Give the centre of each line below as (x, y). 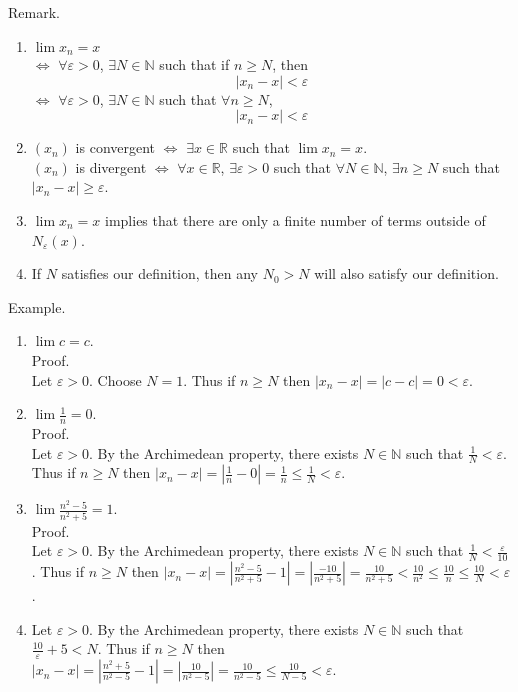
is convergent (115, 147)
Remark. (34, 12)
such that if (194, 64)
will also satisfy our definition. (406, 273)
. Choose (115, 379)
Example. (37, 306)
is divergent (111, 166)
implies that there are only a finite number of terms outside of (295, 220)
